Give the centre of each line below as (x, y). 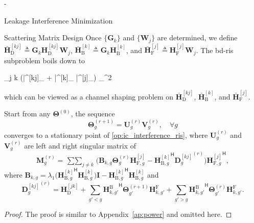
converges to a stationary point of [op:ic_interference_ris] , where (106, 134)
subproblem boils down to (45, 60)
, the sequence (93, 114)
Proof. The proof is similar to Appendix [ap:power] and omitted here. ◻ (118, 214)
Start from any (27, 114)
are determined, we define (197, 38)
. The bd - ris (215, 50)
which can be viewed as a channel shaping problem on (89, 96)
